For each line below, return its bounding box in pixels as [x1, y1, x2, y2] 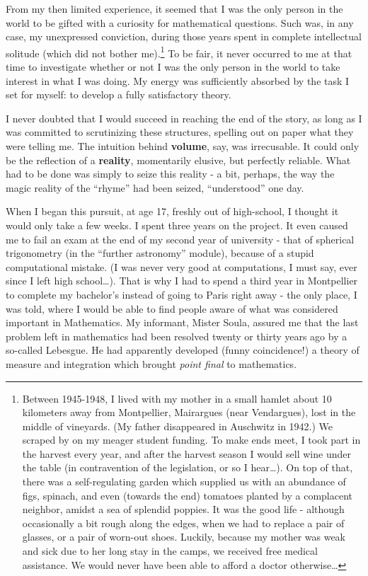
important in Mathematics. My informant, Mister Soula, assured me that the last [6, 315, 359, 330]
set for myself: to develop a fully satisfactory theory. [6, 87, 231, 102]
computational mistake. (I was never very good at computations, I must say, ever [6, 259, 357, 274]
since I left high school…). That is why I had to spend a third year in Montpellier [6, 273, 358, 288]
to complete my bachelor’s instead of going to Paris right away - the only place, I [6, 287, 357, 301]
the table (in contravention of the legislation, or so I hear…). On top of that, [22, 460, 353, 475]
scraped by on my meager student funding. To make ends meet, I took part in [22, 432, 361, 447]
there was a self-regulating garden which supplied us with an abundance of [22, 474, 346, 489]
